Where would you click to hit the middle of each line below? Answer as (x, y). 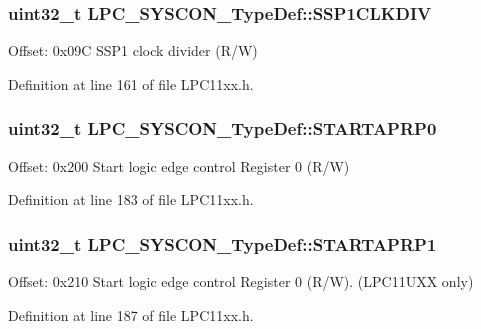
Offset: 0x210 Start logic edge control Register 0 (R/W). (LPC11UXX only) (241, 281)
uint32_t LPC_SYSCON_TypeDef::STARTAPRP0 (222, 128)
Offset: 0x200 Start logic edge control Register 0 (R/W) (179, 165)
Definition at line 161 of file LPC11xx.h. (131, 83)
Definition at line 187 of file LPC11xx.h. (131, 314)
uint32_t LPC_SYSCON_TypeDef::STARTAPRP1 (222, 243)
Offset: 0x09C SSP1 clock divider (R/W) (133, 50)
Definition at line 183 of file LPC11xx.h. (131, 199)
